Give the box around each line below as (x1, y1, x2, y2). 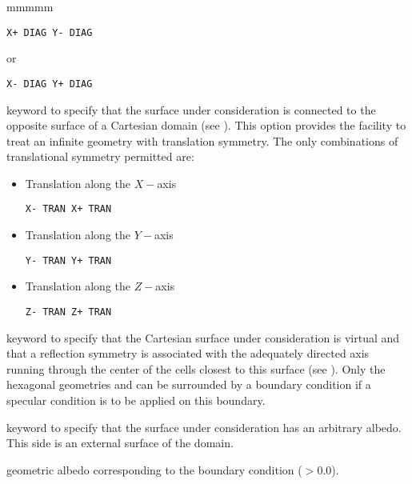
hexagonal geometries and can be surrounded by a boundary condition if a (6, 376, 371, 393)
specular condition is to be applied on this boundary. (6, 392, 266, 408)
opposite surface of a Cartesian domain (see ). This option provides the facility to (6, 117, 406, 134)
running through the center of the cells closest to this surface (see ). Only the (6, 360, 386, 377)
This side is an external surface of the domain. (6, 434, 234, 451)
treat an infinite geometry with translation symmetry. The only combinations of (6, 132, 398, 149)
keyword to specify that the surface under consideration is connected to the (6, 101, 376, 118)
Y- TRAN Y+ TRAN (25, 254, 112, 266)
